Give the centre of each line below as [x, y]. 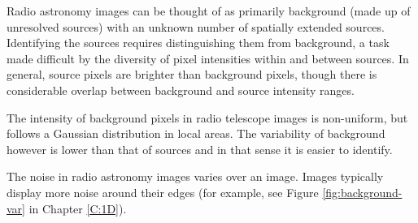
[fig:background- [362, 192]
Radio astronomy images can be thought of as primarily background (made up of [209, 11]
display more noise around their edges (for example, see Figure [163, 192]
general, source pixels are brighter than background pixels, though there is [192, 74]
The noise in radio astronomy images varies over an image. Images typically [195, 176]
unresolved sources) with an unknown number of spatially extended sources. [196, 26]
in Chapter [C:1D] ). [78, 208]
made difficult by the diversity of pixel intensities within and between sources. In [208, 58]
